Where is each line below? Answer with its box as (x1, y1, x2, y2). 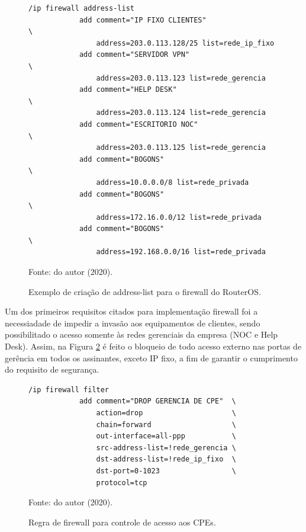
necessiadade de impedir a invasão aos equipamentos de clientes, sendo (5, 316, 260, 329)
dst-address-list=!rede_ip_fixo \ (96, 455, 236, 464)
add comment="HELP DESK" (79, 85, 177, 94)
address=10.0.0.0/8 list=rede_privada (96, 178, 249, 187)
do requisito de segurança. (5, 363, 99, 376)
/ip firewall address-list (28, 4, 134, 12)
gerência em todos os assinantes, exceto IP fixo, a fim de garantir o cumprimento (5, 351, 298, 364)
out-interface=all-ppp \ (96, 432, 236, 441)
